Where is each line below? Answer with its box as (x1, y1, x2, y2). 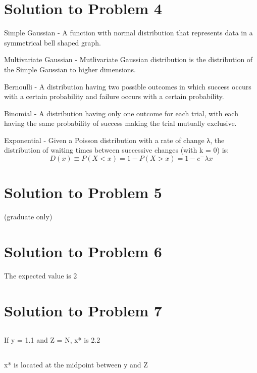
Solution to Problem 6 (4, 241, 162, 261)
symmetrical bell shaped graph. (4, 37, 101, 48)
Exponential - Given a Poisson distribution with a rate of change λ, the (4, 134, 225, 145)
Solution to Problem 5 (4, 182, 162, 203)
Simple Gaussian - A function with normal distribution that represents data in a (4, 27, 253, 38)
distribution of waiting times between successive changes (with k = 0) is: (4, 145, 229, 155)
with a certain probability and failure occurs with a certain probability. (4, 91, 224, 102)
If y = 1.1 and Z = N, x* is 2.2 (4, 335, 100, 345)
